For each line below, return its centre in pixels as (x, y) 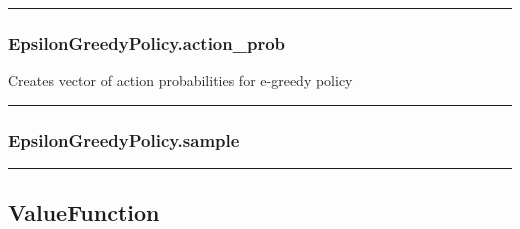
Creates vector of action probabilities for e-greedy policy (180, 80)
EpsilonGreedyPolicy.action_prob (147, 42)
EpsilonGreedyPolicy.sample (124, 139)
